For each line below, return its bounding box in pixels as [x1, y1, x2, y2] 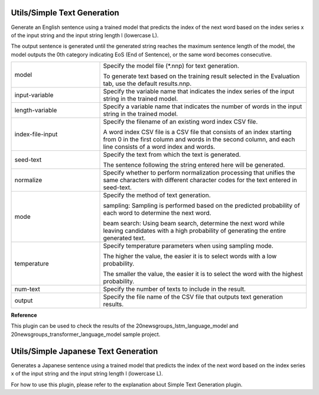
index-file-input [14, 130, 58, 138]
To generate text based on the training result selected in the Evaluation [103, 72, 300, 80]
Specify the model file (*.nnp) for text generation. [103, 62, 239, 70]
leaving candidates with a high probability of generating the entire [103, 226, 287, 235]
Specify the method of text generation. [103, 191, 211, 199]
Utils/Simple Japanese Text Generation [11, 346, 158, 356]
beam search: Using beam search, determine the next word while [103, 219, 285, 228]
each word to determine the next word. [103, 209, 211, 217]
